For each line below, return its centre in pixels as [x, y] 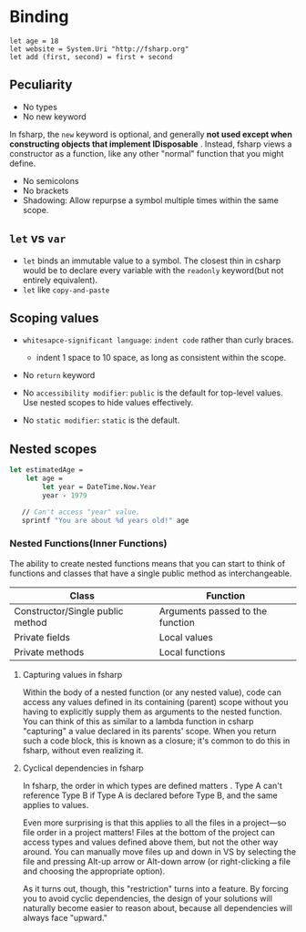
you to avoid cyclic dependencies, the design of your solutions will [148, 898]
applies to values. [56, 804]
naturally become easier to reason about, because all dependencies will [158, 907]
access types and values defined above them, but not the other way [150, 842]
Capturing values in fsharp [72, 674]
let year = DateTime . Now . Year [99, 486]
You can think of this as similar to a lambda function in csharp [138, 721]
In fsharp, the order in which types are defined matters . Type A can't [152, 785]
